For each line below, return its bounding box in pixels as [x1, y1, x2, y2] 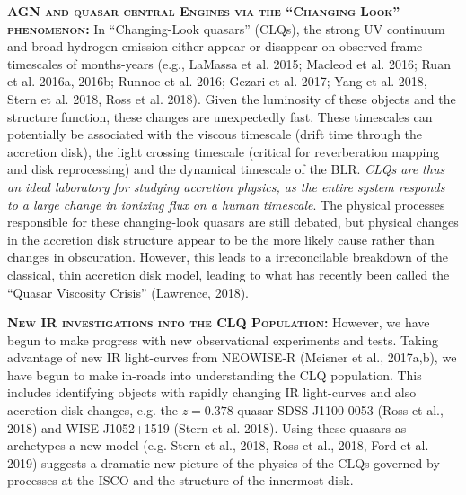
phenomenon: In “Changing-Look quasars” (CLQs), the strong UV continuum [7, 19, 445, 38]
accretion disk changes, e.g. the [7, 401, 178, 420]
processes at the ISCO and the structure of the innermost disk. [7, 471, 354, 490]
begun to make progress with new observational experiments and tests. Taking [7, 330, 439, 349]
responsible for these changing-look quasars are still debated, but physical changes [7, 213, 459, 231]
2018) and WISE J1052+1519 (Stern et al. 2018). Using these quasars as [7, 418, 407, 437]
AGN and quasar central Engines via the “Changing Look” [7, 2, 400, 20]
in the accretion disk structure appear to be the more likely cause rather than [7, 230, 435, 248]
